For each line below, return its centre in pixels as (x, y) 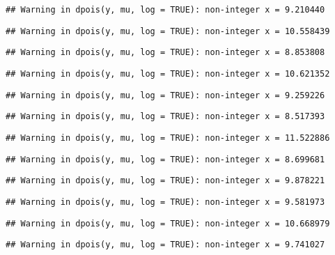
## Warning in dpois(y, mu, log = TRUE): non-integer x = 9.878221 (165, 181)
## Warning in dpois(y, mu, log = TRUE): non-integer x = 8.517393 (165, 117)
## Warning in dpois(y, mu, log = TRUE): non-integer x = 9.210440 (165, 10)
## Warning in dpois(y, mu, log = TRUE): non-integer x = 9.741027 (165, 245)
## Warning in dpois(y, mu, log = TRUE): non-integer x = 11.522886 (168, 138)
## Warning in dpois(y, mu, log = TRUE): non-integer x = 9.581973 (165, 202)
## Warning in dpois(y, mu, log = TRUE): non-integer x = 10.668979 (168, 223)
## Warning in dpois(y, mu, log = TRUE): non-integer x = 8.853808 (165, 53)
